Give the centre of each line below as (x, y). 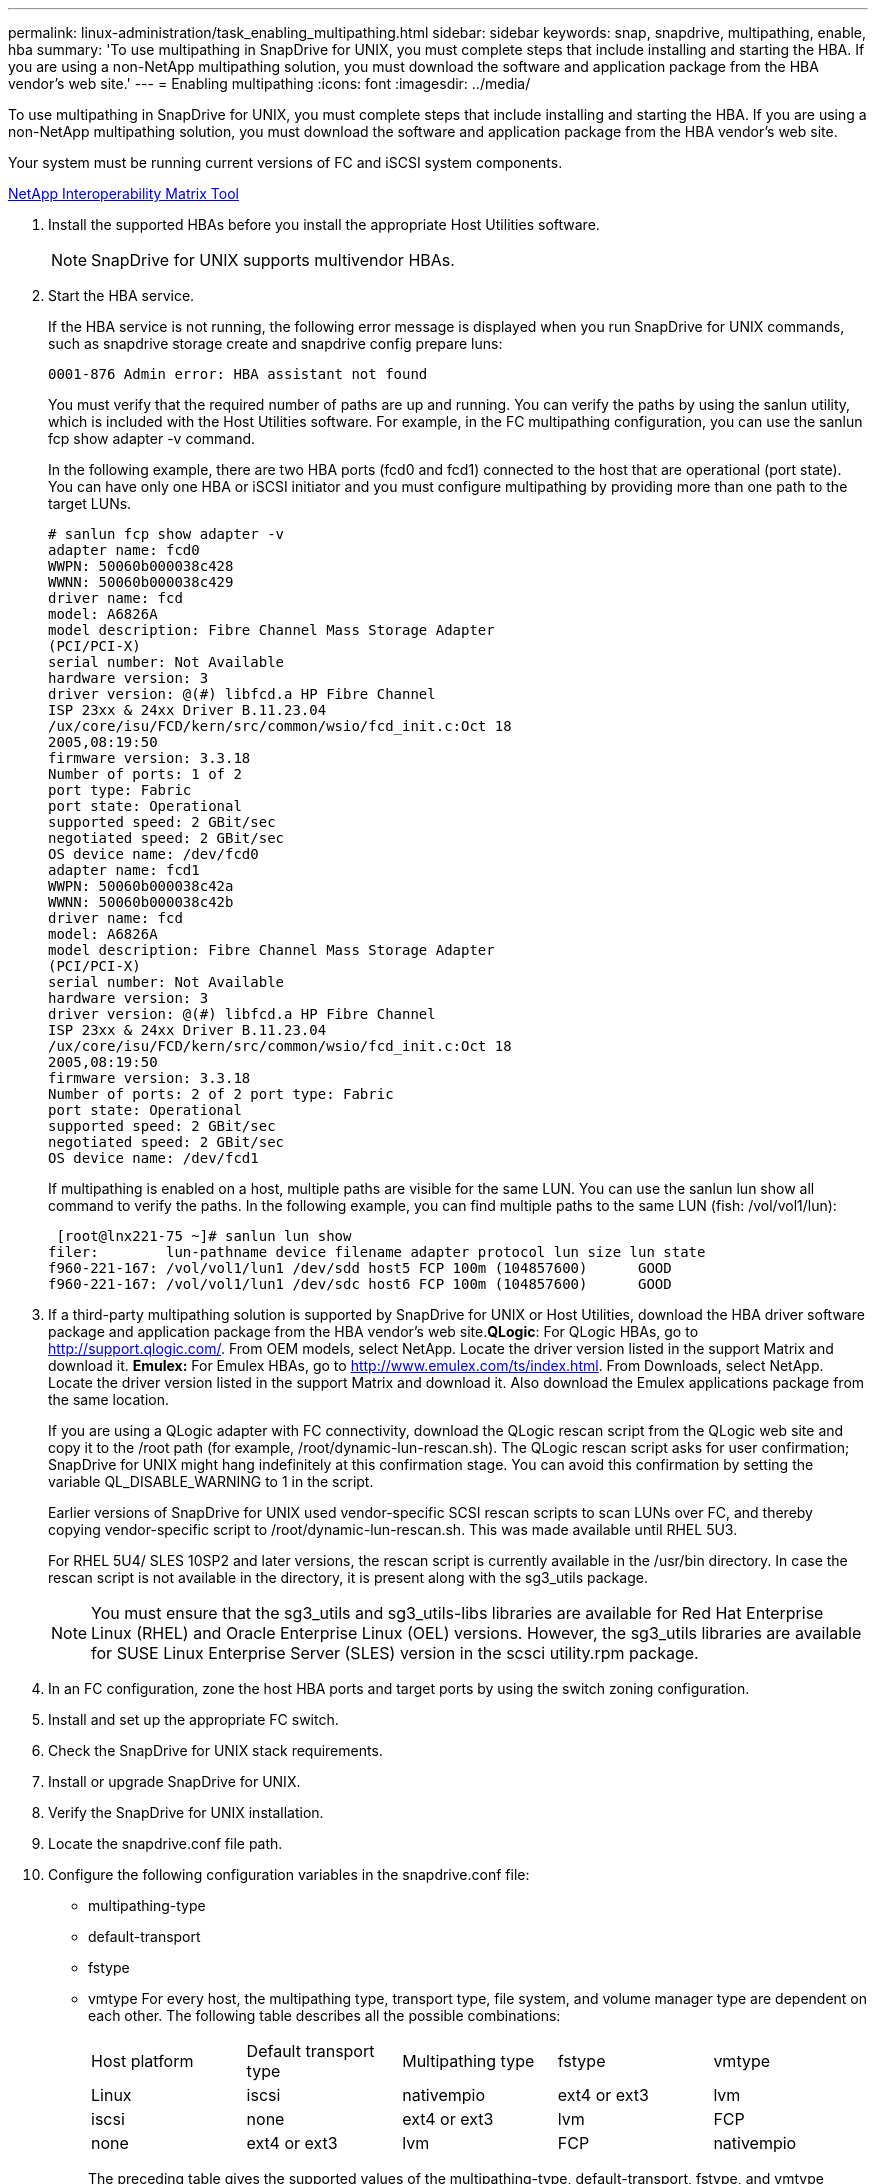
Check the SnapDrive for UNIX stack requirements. (215, 1750)
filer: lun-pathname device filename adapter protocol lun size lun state (377, 1252)
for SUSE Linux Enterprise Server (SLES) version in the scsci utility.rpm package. (395, 1653)
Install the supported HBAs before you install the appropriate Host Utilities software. (324, 224)
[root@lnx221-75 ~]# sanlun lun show (204, 1236)
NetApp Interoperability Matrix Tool (123, 193)
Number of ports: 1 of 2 (145, 774)
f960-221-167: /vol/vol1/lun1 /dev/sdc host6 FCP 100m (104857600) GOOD (360, 1284)
